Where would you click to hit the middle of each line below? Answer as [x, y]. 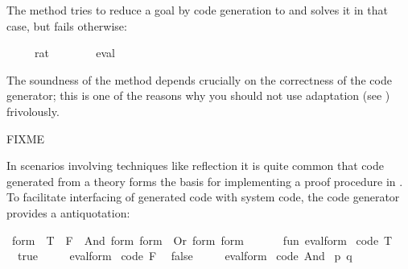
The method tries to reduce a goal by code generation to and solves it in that [197, 10]
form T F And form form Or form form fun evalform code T [202, 240]
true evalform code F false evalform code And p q [185, 256]
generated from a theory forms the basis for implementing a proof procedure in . [205, 181]
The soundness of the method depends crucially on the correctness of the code [199, 79]
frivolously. [33, 111]
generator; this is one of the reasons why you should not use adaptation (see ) [198, 95]
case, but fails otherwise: [67, 25]
